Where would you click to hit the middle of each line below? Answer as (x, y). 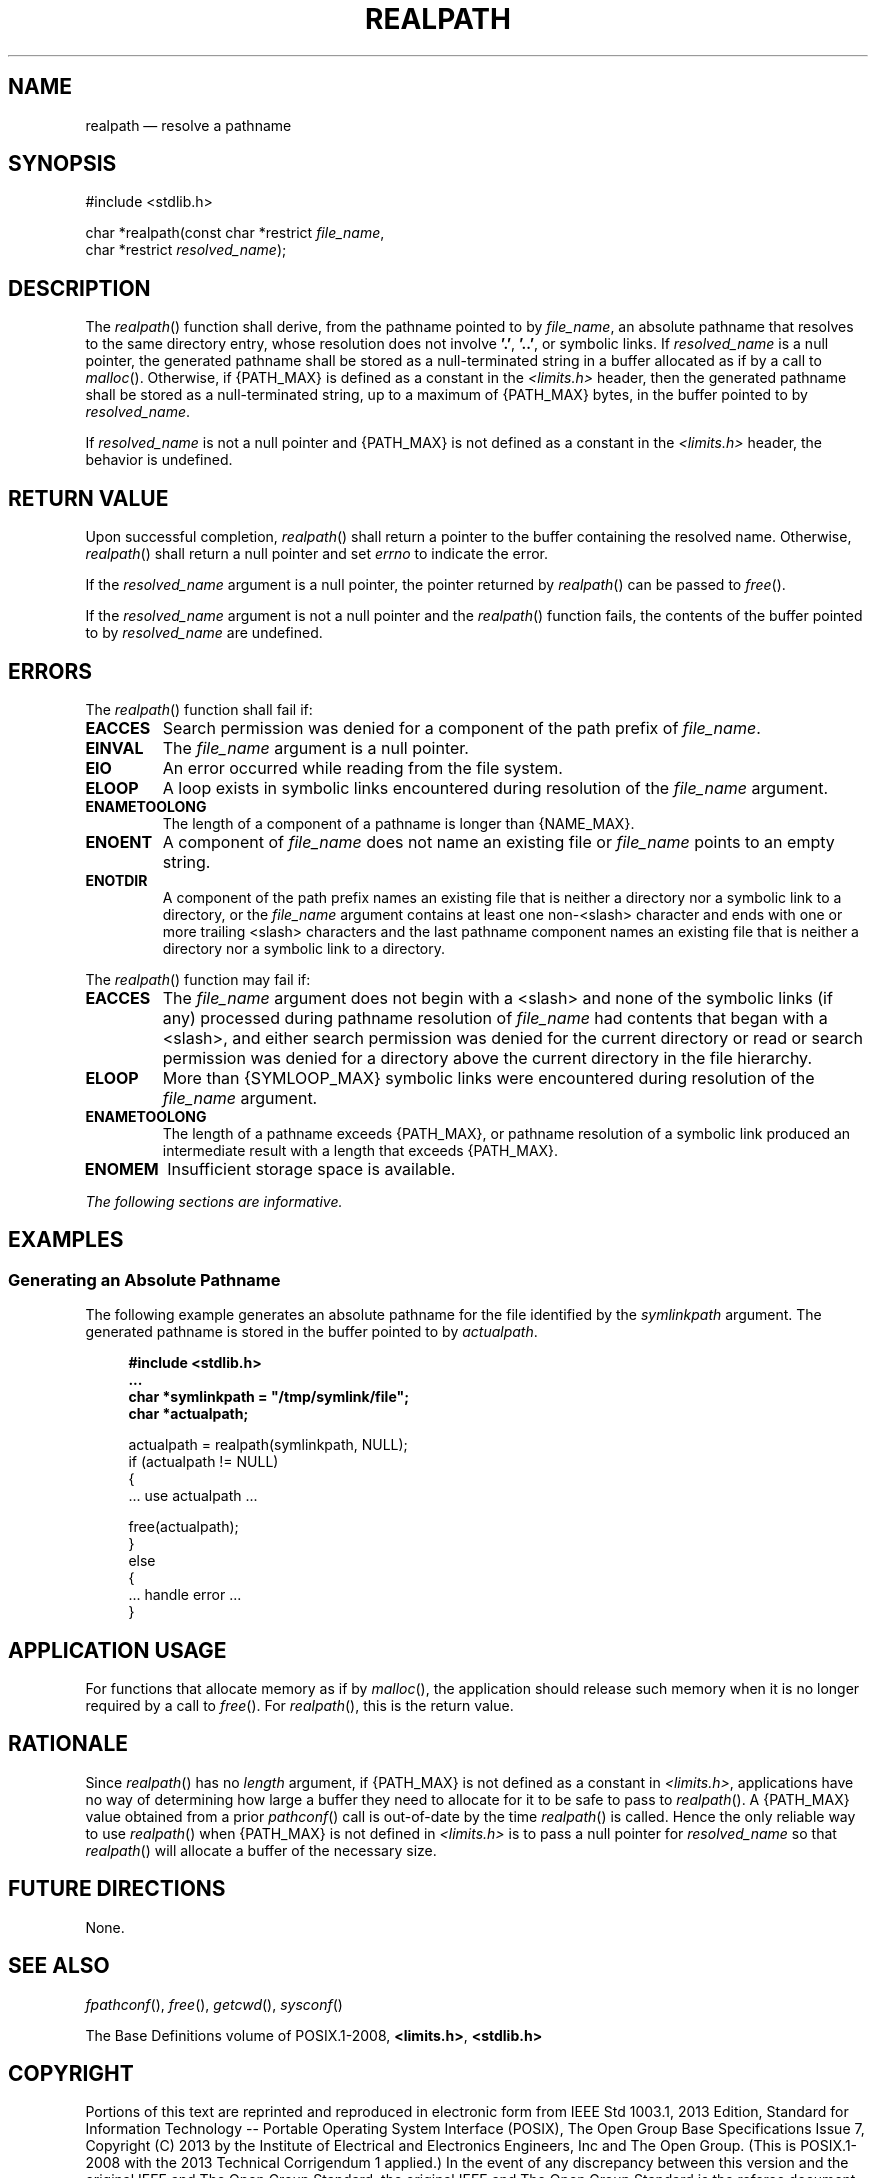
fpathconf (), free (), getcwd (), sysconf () (214, 2004)
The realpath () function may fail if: (198, 979)
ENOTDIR (116, 880)
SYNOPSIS (62, 164)
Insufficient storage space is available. (311, 1168)
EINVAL (114, 747)
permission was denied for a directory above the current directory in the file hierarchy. (487, 1057)
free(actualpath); (183, 1527)
